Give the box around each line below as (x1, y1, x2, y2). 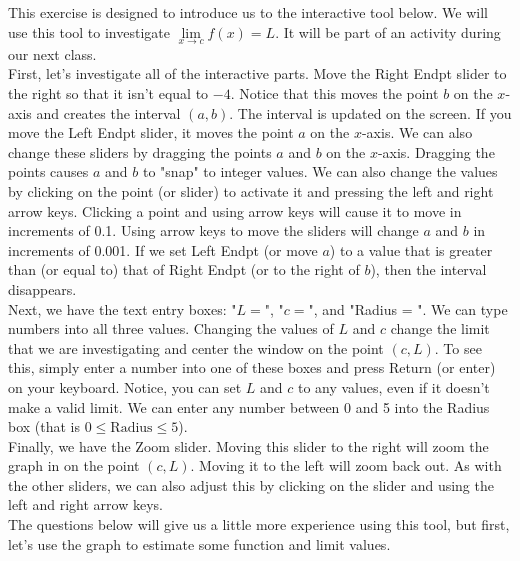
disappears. (8, 278, 77, 299)
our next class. (8, 43, 97, 64)
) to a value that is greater (329, 239, 493, 260)
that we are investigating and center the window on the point (8, 337, 384, 358)
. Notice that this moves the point (230, 83, 439, 103)
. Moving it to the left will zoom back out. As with (190, 455, 502, 476)
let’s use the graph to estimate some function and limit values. (8, 533, 391, 554)
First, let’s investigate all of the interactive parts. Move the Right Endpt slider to (8, 63, 507, 84)
